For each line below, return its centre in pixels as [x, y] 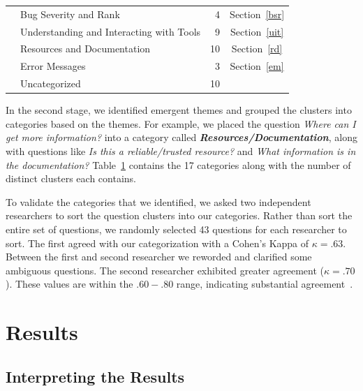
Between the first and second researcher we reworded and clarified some [159, 257]
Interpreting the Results [95, 376]
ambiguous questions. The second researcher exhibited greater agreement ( [165, 270]
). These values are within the [69, 284]
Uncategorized [51, 83]
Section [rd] [257, 49]
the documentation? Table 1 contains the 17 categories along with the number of [178, 164]
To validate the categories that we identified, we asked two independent [158, 201]
